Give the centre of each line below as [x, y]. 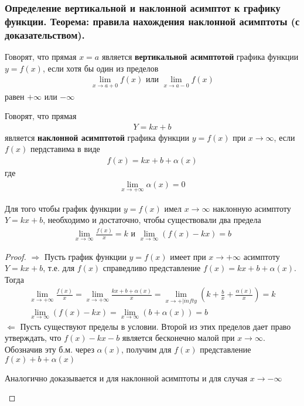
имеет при [188, 256]
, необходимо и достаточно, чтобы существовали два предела [152, 220]
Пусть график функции [85, 256]
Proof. [16, 256]
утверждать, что [33, 338]
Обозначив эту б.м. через [49, 349]
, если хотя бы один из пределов [100, 68]
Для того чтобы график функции [63, 208]
